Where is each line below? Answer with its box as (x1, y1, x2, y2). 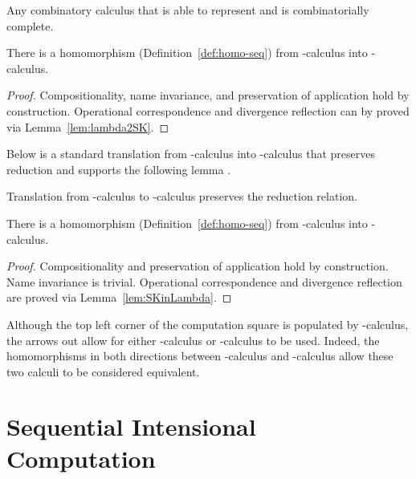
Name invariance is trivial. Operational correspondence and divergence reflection (6, 273, 402, 290)
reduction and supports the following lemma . (6, 160, 231, 177)
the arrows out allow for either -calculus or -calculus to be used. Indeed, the (6, 331, 380, 348)
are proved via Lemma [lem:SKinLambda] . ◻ (6, 289, 232, 306)
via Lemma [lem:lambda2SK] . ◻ (6, 118, 169, 135)
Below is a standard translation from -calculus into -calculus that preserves (6, 145, 376, 162)
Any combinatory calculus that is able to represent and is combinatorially (6, 2, 369, 18)
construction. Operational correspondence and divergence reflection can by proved (6, 102, 410, 119)
